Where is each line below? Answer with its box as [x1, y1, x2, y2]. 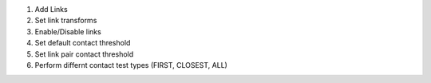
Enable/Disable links [34, 26, 101, 36]
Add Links [34, 5, 68, 14]
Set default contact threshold [34, 38, 131, 48]
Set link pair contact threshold [34, 49, 134, 59]
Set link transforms [34, 16, 97, 26]
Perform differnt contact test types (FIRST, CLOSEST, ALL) [34, 60, 227, 69]
